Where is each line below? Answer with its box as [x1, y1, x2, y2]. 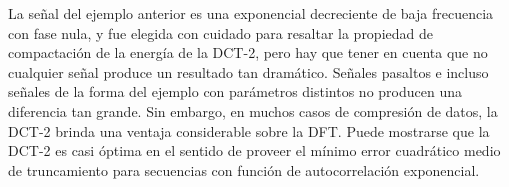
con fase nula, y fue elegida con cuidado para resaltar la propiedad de [8, 22, 433, 43]
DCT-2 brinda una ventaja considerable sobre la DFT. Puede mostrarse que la [8, 120, 490, 141]
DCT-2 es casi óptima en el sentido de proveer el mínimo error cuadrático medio [8, 140, 501, 161]
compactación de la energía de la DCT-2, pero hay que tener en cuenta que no [8, 42, 488, 63]
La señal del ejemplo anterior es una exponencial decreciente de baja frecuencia [8, 3, 494, 23]
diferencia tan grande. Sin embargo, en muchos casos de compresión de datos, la [8, 100, 498, 121]
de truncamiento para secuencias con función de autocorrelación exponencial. [8, 159, 480, 180]
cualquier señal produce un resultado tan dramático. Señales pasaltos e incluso [8, 61, 489, 82]
